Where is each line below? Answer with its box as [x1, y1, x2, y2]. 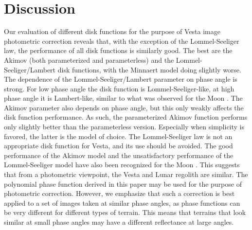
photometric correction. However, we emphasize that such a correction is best [4, 188, 235, 198]
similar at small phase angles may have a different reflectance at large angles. [4, 217, 234, 227]
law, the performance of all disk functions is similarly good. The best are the [4, 45, 233, 55]
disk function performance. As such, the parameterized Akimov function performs [4, 112, 248, 122]
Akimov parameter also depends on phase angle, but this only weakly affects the [4, 102, 244, 112]
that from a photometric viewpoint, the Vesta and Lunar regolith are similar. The [4, 169, 248, 179]
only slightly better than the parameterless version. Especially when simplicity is [4, 122, 245, 132]
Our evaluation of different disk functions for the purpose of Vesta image [4, 26, 220, 36]
